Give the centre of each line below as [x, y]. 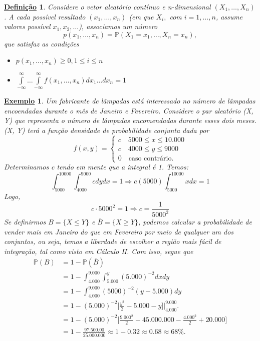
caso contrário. [151, 158]
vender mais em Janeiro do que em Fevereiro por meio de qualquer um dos [119, 231]
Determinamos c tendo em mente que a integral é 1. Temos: [96, 167]
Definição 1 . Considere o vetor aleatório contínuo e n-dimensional [107, 6]
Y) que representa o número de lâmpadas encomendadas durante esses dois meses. [130, 120]
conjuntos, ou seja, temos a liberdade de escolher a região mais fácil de [113, 241]
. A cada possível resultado [45, 16]
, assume [229, 16]
